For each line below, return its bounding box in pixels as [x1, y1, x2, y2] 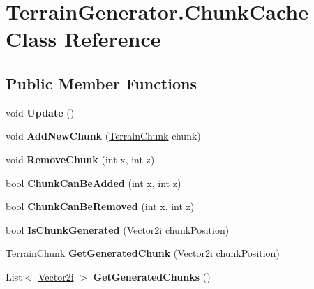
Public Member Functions [6, 72, 197, 94]
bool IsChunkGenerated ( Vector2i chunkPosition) [6, 222, 230, 237]
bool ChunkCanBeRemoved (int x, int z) [6, 199, 195, 214]
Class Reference [6, 24, 161, 53]
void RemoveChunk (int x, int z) [6, 151, 155, 166]
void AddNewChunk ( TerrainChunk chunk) [6, 128, 201, 143]
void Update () [6, 105, 75, 119]
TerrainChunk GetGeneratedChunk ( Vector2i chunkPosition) [6, 246, 280, 260]
